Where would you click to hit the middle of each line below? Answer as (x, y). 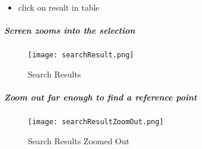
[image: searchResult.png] (81, 55)
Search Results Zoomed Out (79, 140)
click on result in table (59, 7)
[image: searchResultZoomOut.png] (96, 122)
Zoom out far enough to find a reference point (101, 97)
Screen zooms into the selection (70, 30)
